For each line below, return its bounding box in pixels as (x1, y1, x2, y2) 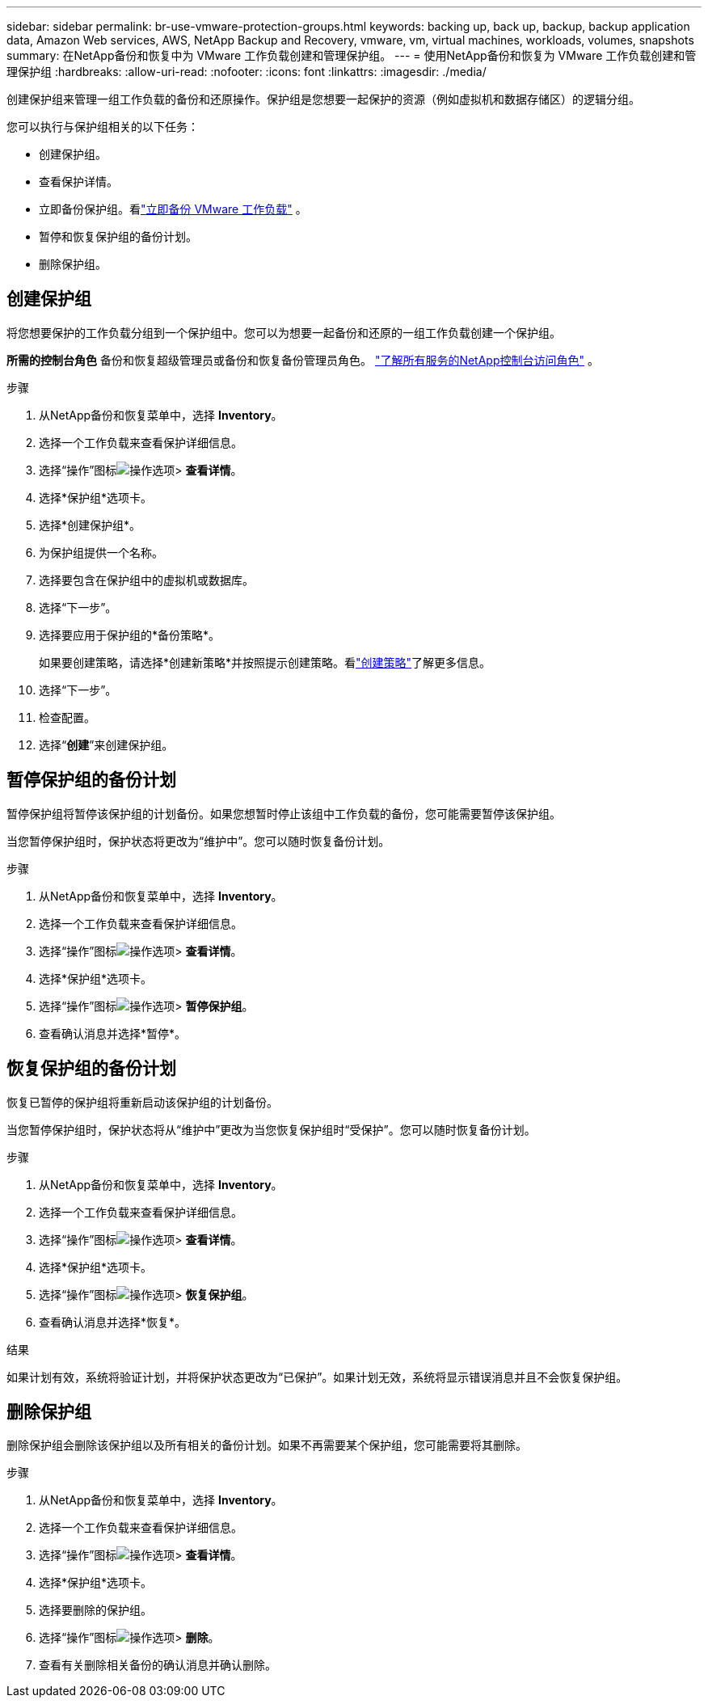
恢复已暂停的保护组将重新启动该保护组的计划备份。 (6, 1095, 278, 1109)
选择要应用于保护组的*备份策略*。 (39, 627, 221, 642)
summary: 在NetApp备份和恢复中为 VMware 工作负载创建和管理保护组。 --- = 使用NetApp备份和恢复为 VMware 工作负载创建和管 (6, 49, 697, 62)
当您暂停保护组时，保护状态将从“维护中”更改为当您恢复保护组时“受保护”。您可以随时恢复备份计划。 (6, 1122, 536, 1137)
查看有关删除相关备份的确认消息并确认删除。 (39, 1658, 276, 1672)
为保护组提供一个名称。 (39, 545, 163, 559)
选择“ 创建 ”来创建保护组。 (39, 737, 174, 752)
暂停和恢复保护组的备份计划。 (39, 230, 197, 243)
